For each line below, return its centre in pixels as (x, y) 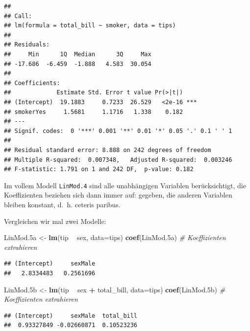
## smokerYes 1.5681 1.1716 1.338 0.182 (94, 112)
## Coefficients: (32, 83)
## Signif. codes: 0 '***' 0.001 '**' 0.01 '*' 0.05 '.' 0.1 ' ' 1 (118, 131)
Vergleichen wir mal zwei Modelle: (55, 221)
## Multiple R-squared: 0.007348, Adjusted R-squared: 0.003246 (118, 160)
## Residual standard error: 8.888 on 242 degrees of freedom (108, 150)
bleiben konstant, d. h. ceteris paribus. (62, 204)
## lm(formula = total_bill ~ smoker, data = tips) (90, 26)
